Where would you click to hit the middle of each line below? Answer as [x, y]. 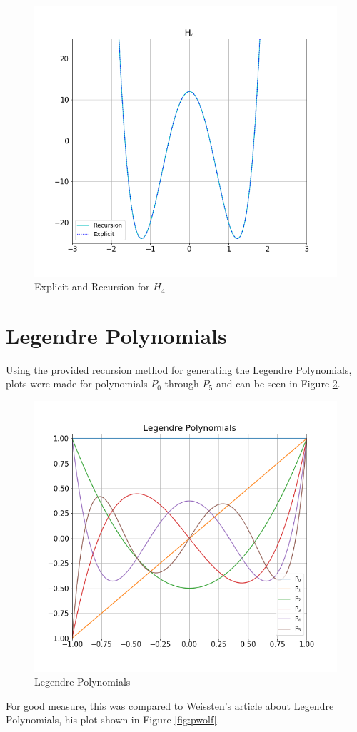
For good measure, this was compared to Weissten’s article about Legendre [170, 705]
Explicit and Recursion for [92, 286]
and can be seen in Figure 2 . [278, 383]
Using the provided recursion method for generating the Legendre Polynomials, [179, 369]
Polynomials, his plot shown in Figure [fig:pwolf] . [113, 720]
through [182, 383]
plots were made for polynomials [77, 383]
